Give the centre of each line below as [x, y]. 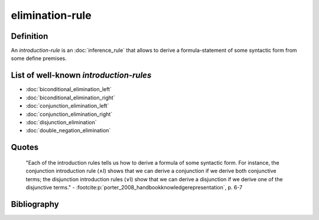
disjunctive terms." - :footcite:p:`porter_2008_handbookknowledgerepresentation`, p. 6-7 [134, 187]
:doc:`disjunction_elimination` [61, 122]
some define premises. [39, 58]
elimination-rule [51, 15]
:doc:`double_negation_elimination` [68, 131]
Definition [30, 36]
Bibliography [35, 204]
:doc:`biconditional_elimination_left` [69, 89]
